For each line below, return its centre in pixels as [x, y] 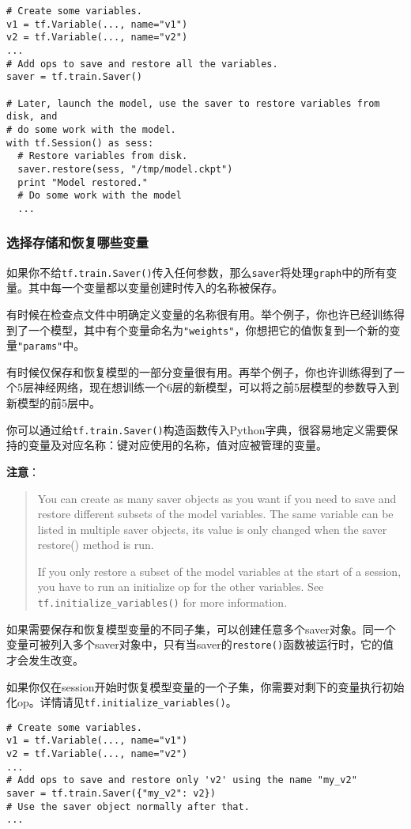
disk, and [32, 117]
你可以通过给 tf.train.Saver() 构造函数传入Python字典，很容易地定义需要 [197, 429]
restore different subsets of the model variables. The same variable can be [215, 514]
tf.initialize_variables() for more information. [162, 602]
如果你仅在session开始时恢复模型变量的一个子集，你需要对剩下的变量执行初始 [205, 686]
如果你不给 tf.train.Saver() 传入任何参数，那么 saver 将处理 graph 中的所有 [196, 272]
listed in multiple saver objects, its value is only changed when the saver [212, 529]
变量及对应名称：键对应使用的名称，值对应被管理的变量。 [177, 445]
